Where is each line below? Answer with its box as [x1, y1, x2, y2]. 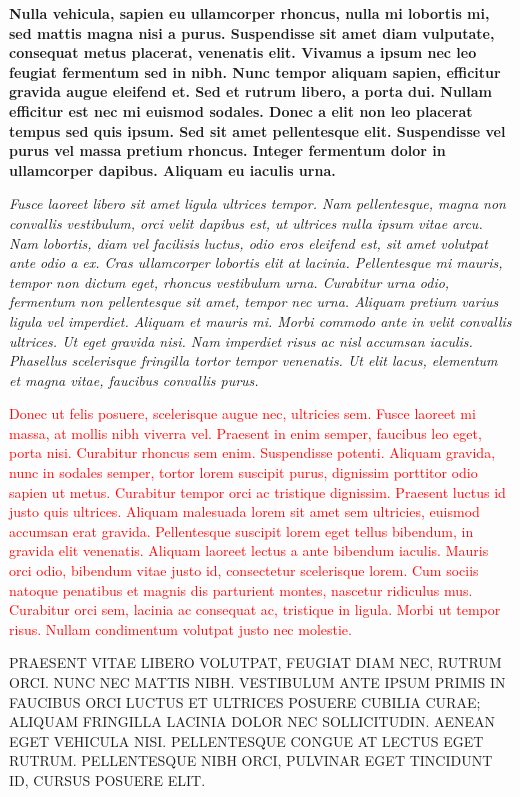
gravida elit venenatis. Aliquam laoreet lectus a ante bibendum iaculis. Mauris [9, 540, 489, 561]
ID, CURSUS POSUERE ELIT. [9, 769, 206, 790]
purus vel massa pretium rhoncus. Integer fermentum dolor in [9, 140, 446, 161]
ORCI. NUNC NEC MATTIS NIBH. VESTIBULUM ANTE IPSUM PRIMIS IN [9, 672, 506, 692]
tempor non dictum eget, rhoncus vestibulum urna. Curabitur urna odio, [9, 271, 450, 292]
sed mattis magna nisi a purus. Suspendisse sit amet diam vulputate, [9, 22, 495, 43]
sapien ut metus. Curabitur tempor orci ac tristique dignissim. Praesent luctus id [9, 481, 506, 502]
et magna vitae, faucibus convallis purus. [9, 369, 259, 390]
